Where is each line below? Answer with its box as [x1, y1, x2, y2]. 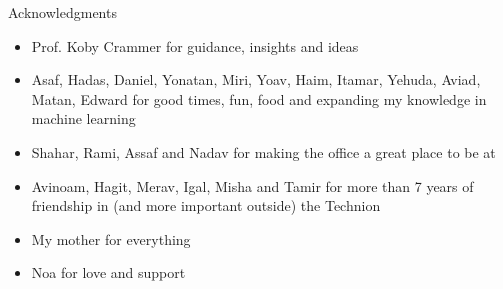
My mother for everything [31, 228, 191, 249]
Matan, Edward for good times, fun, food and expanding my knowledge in [31, 88, 487, 109]
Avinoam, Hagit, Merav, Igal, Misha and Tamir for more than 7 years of [31, 175, 474, 196]
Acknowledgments [8, 2, 117, 22]
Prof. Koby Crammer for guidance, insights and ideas [31, 35, 359, 56]
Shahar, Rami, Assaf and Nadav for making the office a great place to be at [31, 141, 496, 162]
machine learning [31, 108, 136, 129]
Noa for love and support [31, 262, 186, 283]
